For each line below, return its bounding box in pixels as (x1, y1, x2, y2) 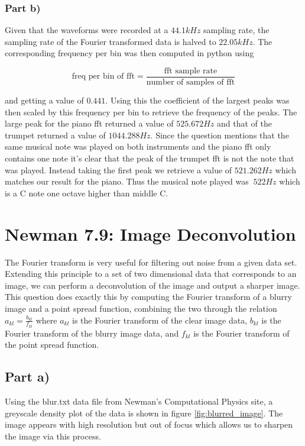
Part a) (5, 367, 50, 386)
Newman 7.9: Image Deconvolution (5, 221, 296, 245)
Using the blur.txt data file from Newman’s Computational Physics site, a (5, 395, 273, 408)
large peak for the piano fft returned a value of (5, 117, 174, 130)
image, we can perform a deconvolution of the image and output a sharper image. (5, 279, 300, 291)
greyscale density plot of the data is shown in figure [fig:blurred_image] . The (5, 406, 283, 419)
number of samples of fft (146, 78, 235, 87)
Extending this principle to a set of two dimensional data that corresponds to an (5, 267, 297, 280)
